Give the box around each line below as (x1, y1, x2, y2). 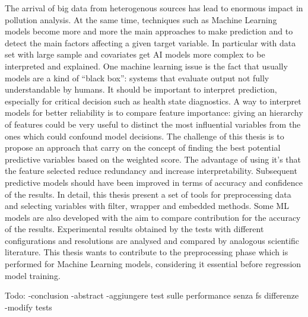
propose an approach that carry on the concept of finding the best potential (5, 141, 281, 154)
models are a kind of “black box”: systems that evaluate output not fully (5, 71, 269, 84)
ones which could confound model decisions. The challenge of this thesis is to (5, 129, 284, 142)
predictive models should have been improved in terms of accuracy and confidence (5, 176, 303, 188)
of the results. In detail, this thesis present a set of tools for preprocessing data (5, 188, 291, 200)
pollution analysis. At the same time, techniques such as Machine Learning (5, 13, 277, 26)
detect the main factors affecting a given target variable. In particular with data (5, 36, 296, 49)
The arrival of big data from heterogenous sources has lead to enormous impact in (5, 2, 303, 14)
